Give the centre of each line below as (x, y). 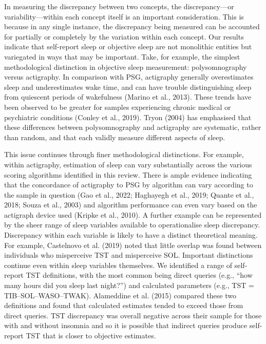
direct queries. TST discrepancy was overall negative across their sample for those (133, 315)
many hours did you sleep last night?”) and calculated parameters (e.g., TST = (129, 285)
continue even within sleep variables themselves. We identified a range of (118, 265)
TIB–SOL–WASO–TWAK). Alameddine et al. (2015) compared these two (120, 295)
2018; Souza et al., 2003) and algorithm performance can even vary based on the (131, 205)
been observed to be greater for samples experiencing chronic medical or (118, 107)
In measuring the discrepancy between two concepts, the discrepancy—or (119, 6)
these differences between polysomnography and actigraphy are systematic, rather (133, 127)
